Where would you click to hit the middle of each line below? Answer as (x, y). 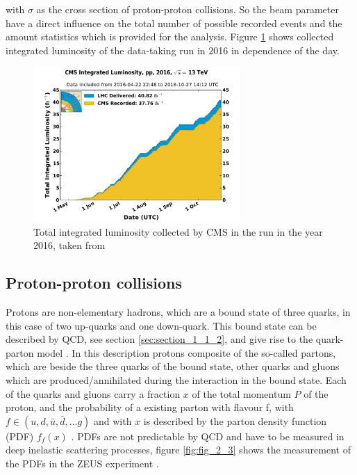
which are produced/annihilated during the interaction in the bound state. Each (176, 379)
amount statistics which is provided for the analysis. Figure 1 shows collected (170, 37)
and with (113, 420)
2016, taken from (69, 245)
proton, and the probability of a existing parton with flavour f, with (150, 407)
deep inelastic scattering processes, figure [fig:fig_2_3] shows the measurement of (178, 450)
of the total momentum (241, 393)
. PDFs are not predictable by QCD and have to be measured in (208, 436)
